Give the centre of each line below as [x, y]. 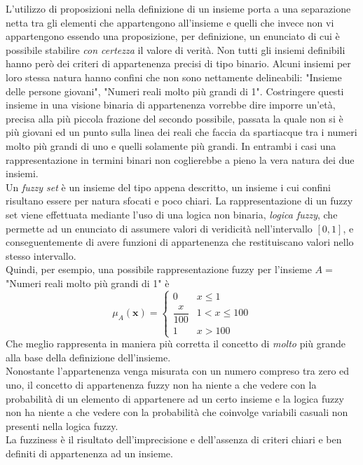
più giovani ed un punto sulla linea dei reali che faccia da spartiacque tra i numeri [181, 132]
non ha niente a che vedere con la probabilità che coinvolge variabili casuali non [177, 412]
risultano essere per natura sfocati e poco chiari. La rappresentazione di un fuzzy [179, 201]
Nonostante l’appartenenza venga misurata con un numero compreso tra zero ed [178, 371]
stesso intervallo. [41, 255]
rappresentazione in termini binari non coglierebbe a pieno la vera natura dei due [180, 159]
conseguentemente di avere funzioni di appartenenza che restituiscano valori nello [180, 242]
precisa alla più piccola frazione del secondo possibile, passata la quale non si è [174, 118]
